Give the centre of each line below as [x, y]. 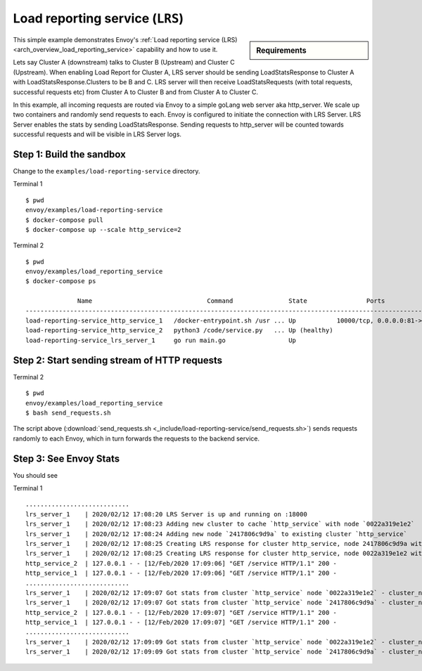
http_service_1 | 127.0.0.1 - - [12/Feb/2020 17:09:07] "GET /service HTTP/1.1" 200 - [181, 623]
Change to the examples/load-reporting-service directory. [107, 171]
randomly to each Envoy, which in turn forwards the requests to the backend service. [136, 438]
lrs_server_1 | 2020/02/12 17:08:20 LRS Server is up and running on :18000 [166, 514]
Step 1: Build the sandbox [69, 154]
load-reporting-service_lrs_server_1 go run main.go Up [161, 340]
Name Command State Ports [231, 301]
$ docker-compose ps [61, 281]
